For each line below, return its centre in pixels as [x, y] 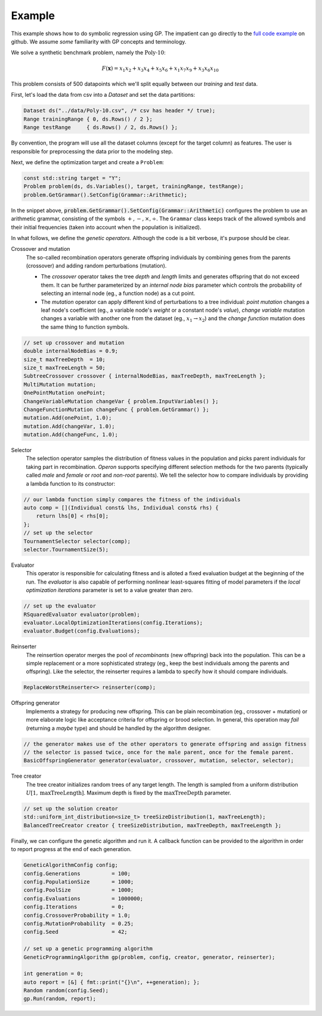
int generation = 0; [53, 974]
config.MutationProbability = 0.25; [79, 923]
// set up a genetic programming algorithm [88, 949]
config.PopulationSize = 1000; [79, 882]
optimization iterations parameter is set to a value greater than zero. [109, 590]
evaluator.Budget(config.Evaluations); [82, 631]
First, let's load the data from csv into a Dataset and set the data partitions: [103, 95]
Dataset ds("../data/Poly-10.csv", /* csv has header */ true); [120, 111]
